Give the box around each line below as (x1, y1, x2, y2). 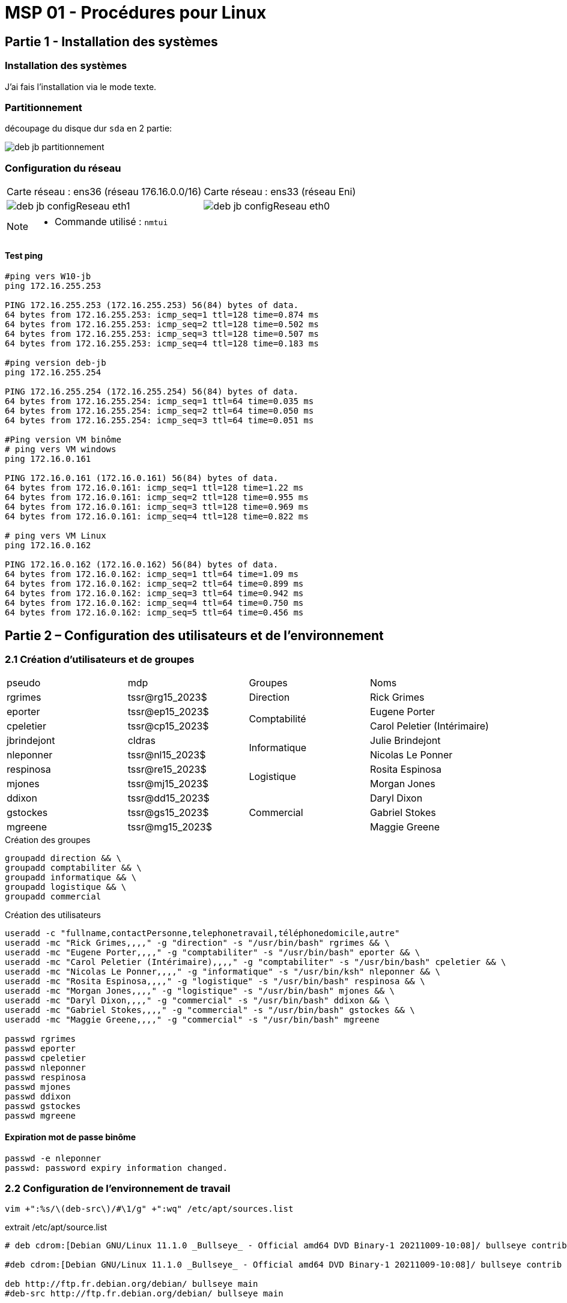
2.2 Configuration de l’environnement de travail (5, 1182, 231, 1195)
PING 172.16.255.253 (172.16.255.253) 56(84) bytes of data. (5, 300, 299, 310)
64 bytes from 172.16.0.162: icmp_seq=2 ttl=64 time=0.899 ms (5, 579, 304, 589)
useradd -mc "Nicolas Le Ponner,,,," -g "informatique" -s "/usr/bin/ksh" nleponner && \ (5, 967, 440, 977)
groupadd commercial (5, 892, 102, 902)
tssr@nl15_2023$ (127, 749, 206, 761)
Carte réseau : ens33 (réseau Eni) (204, 186, 356, 198)
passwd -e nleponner (5, 1153, 102, 1163)
